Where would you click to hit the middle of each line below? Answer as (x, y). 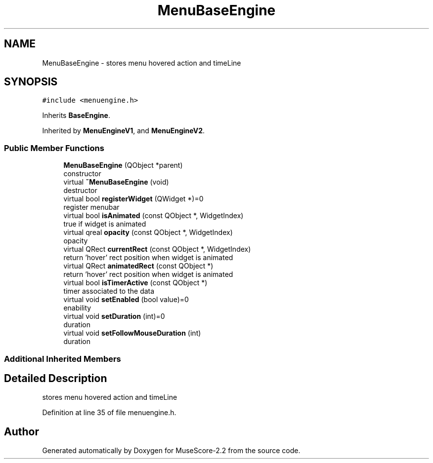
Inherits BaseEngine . (76, 116)
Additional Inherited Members (63, 359)
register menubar (91, 207)
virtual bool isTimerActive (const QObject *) (135, 283)
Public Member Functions (54, 148)
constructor (82, 174)
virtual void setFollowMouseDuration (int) (132, 333)
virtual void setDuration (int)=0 (114, 316)
